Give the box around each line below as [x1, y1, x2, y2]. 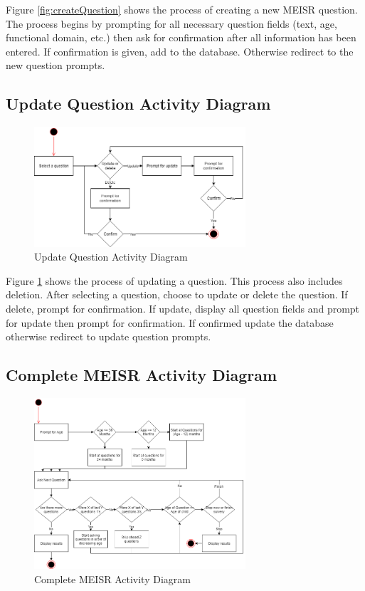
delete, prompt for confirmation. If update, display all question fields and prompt [6, 300, 360, 315]
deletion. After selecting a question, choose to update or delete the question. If [6, 287, 348, 302]
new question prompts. [6, 58, 105, 73]
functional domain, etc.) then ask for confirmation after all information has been [6, 30, 356, 45]
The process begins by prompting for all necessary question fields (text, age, [6, 16, 337, 31]
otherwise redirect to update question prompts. [6, 329, 211, 344]
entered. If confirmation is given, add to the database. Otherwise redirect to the [6, 43, 354, 58]
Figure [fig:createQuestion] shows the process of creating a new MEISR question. [6, 2, 358, 16]
